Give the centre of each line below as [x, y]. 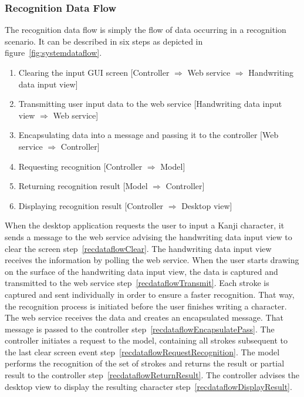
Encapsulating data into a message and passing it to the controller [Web [148, 135]
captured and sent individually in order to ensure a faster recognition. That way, [150, 294]
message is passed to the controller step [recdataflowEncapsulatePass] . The [140, 329]
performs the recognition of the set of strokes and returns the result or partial [145, 363]
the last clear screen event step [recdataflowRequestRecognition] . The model [142, 351]
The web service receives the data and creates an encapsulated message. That [144, 317]
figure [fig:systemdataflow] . [53, 53]
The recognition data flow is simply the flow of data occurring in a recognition [146, 30]
